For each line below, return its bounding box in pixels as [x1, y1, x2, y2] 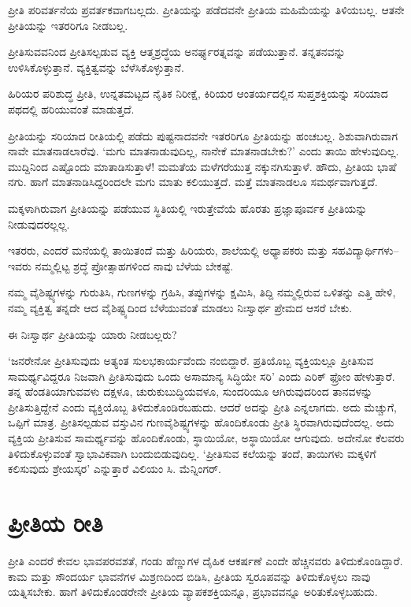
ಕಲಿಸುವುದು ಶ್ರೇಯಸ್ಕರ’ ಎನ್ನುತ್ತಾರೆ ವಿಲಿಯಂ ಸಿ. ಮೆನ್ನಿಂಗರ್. [8, 460, 221, 477]
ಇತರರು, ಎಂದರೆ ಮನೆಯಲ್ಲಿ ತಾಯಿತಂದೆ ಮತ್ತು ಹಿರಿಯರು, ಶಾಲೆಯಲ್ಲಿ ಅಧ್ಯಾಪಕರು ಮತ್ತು [8, 242, 328, 259]
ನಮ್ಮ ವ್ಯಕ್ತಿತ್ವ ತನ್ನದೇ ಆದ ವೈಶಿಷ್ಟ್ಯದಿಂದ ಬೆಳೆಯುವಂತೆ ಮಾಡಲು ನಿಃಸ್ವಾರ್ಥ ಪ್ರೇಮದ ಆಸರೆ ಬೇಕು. [8, 299, 353, 315]
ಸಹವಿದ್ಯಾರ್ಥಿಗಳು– [331, 242, 399, 259]
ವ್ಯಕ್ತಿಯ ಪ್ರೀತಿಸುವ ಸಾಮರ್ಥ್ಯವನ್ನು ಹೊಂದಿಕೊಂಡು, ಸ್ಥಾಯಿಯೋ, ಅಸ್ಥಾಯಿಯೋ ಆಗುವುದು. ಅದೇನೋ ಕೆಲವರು [8, 430, 405, 446]
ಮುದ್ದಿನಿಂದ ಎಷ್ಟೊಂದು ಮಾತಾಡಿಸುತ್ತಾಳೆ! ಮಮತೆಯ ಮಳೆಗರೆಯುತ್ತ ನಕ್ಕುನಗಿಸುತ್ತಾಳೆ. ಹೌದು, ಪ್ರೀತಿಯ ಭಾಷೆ [8, 158, 397, 174]
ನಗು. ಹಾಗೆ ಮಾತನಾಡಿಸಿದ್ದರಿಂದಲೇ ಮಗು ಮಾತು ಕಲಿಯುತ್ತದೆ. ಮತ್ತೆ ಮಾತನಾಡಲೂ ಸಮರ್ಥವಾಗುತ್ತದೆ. [8, 173, 378, 190]
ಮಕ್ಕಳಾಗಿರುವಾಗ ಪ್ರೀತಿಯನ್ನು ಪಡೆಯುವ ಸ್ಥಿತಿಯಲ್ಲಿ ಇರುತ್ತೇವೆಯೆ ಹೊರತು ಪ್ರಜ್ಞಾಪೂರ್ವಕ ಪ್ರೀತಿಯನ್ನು [8, 199, 368, 216]
